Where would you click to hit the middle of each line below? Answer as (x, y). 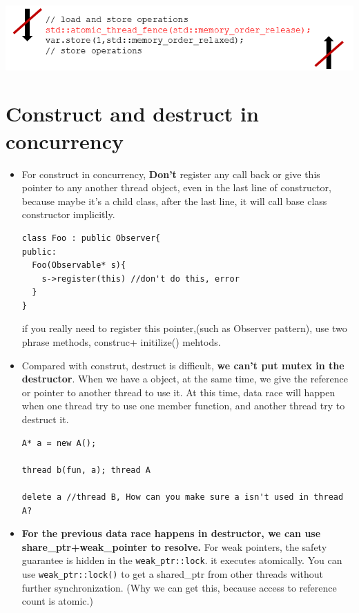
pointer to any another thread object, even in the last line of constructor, (176, 187)
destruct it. (45, 419)
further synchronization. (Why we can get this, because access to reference (179, 587)
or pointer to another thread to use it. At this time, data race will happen (178, 392)
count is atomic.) (57, 601)
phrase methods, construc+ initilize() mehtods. (121, 342)
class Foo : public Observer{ (91, 238)
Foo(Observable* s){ (79, 265)
